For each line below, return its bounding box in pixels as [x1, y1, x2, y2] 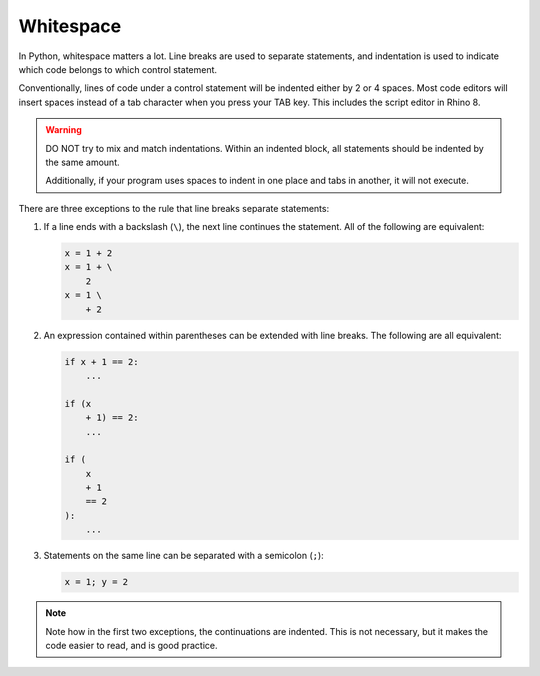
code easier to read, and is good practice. [45, 640, 219, 651]
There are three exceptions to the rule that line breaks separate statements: [18, 202, 330, 214]
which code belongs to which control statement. [18, 63, 218, 75]
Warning [45, 124, 82, 136]
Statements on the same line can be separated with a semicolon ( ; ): [43, 550, 324, 562]
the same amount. [45, 156, 120, 168]
